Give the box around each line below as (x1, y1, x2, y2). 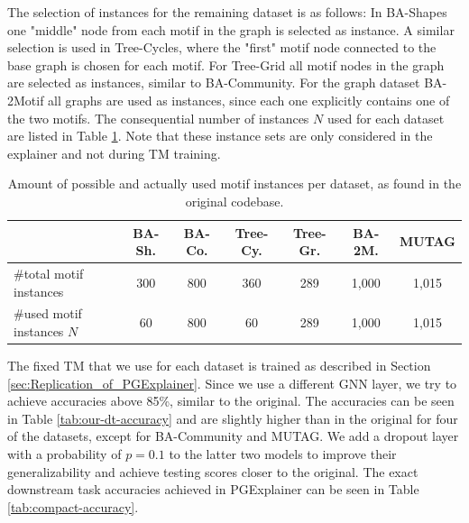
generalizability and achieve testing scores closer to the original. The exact (7, 462, 418, 481)
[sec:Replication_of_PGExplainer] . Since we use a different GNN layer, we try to (7, 373, 457, 392)
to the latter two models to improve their (169, 445, 397, 463)
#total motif (14, 263, 84, 282)
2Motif (7, 90, 44, 109)
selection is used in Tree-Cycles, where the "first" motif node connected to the (7, 38, 437, 57)
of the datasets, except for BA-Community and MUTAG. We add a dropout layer (7, 427, 459, 445)
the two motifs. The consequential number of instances (7, 108, 309, 127)
